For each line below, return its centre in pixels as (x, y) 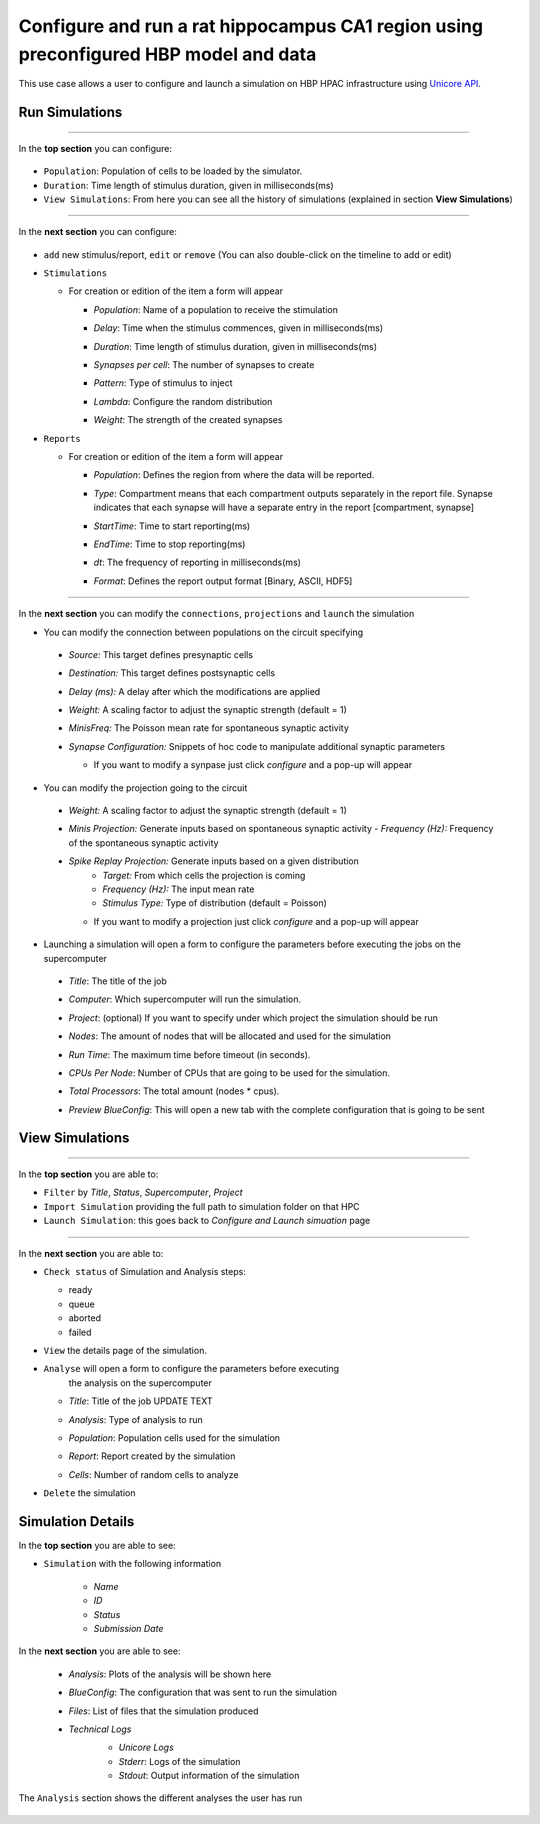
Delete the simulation (89, 1493)
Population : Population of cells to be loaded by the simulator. (173, 171)
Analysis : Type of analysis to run (136, 1419)
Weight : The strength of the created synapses (188, 420)
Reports (62, 438)
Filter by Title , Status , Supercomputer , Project (143, 1192)
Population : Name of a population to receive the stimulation (216, 309)
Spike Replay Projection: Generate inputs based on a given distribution (214, 861)
